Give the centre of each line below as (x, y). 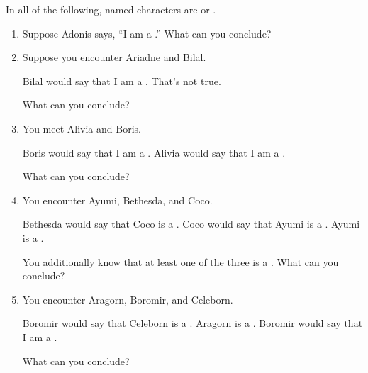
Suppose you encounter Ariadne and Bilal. (114, 57)
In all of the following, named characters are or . (111, 9)
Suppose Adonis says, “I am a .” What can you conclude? (147, 33)
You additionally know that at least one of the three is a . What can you (180, 261)
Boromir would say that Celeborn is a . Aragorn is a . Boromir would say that (193, 323)
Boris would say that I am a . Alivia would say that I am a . (154, 152)
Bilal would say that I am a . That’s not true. (122, 80)
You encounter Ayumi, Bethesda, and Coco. (117, 200)
